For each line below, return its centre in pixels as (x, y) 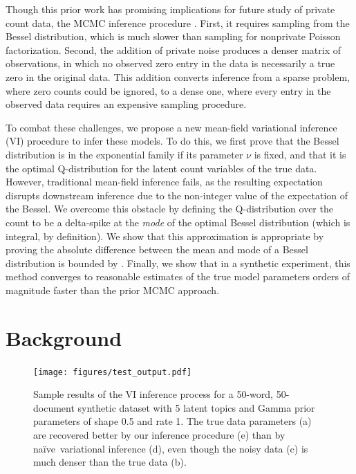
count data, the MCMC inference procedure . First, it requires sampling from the (178, 22)
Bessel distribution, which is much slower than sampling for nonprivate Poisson (173, 36)
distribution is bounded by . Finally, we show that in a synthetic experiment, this (178, 263)
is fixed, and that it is (300, 154)
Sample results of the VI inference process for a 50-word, (153, 394)
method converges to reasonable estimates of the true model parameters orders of (178, 276)
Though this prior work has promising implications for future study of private (170, 9)
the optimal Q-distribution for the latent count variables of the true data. (161, 168)
